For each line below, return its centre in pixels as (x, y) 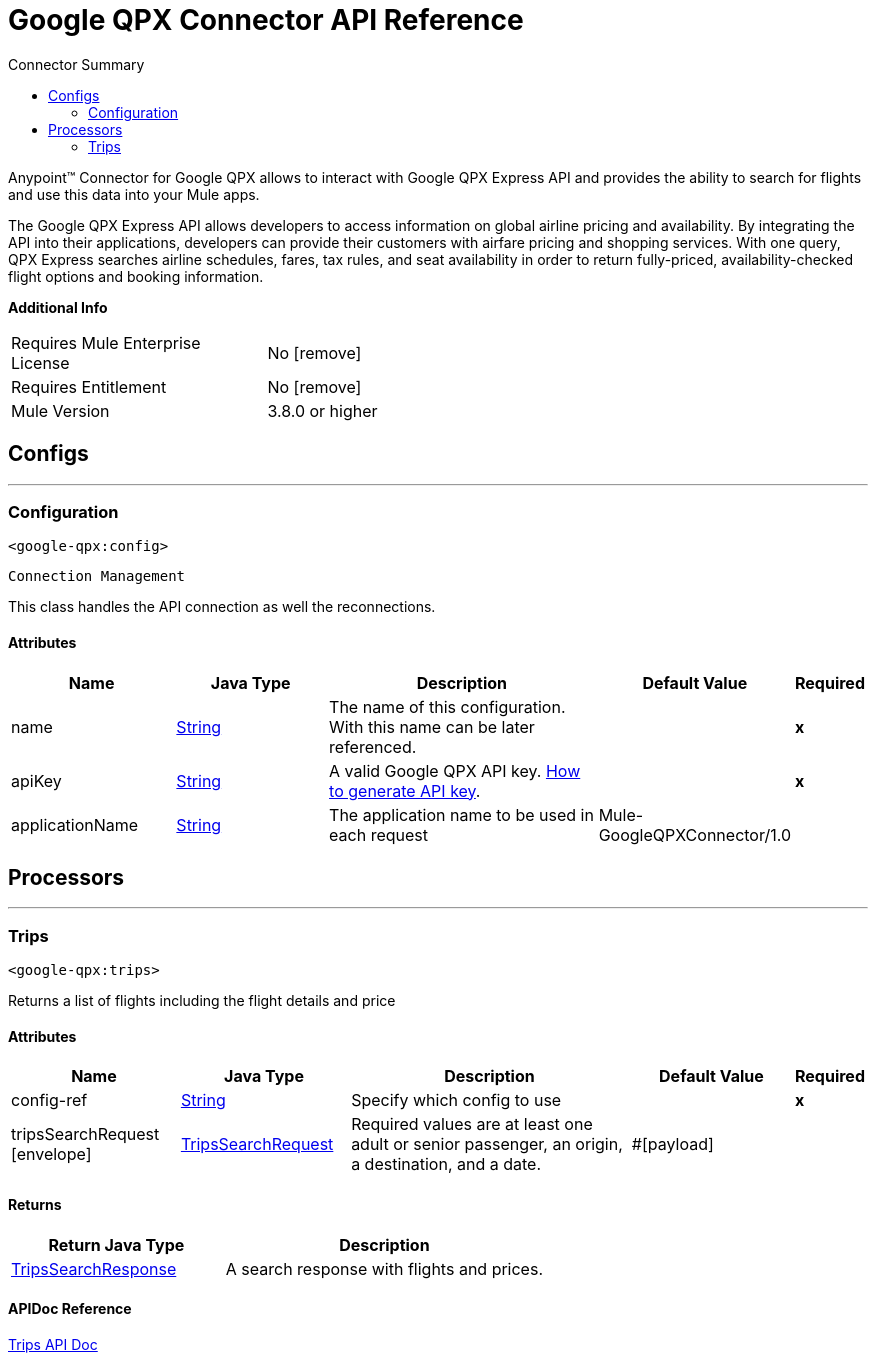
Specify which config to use (456, 1100)
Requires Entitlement (89, 386)
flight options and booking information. (136, 276)
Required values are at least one (472, 1124)
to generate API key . (405, 790)
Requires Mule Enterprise (106, 342)
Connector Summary (76, 64)
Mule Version (60, 410)
